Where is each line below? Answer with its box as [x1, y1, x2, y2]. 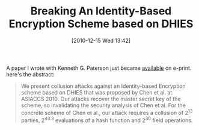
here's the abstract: [6, 70, 55, 78]
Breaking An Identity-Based [30, 4, 172, 18]
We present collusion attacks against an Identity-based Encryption [20, 82, 186, 90]
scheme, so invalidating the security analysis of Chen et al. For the [20, 101, 186, 109]
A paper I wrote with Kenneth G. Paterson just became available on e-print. [6, 64, 192, 72]
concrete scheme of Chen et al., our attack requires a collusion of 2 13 [20, 108, 193, 116]
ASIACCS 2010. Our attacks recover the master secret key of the [20, 95, 181, 102]
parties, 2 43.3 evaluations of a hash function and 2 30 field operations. [20, 116, 193, 124]
